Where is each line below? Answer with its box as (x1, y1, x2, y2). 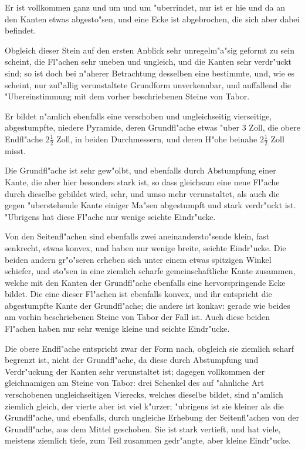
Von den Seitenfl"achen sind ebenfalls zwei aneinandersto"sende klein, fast (5, 230, 270, 242)
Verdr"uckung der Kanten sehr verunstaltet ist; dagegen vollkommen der (5, 365, 265, 377)
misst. (5, 144, 26, 156)
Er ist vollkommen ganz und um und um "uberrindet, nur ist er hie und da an (5, 1, 285, 13)
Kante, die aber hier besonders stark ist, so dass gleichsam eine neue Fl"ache (5, 175, 280, 188)
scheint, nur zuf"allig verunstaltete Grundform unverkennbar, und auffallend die (5, 78, 292, 91)
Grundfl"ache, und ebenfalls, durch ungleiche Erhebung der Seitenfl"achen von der (5, 411, 299, 424)
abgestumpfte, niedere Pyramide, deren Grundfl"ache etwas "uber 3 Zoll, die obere (5, 121, 300, 134)
